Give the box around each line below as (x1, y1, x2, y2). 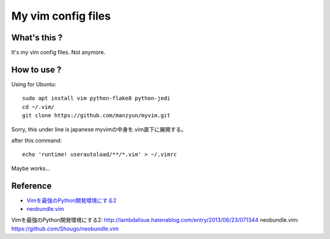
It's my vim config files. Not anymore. (11, 49, 106, 56)
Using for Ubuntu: (11, 80, 56, 88)
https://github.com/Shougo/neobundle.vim (11, 225, 119, 232)
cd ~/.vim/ (22, 103, 55, 110)
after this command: (11, 136, 62, 144)
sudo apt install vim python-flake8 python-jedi (22, 95, 170, 102)
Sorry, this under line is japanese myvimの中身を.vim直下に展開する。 (11, 125, 187, 133)
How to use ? (11, 64, 62, 75)
